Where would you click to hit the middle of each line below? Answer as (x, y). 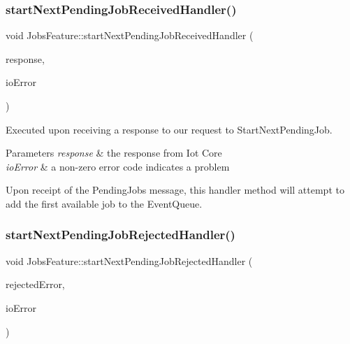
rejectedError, (35, 284)
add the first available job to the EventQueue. (104, 203)
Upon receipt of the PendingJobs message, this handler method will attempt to (175, 190)
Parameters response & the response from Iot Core (114, 153)
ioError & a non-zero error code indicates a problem (118, 166)
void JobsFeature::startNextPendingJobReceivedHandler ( (130, 35)
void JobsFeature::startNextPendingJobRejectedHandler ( (129, 260)
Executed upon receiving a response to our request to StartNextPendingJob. (169, 129)
